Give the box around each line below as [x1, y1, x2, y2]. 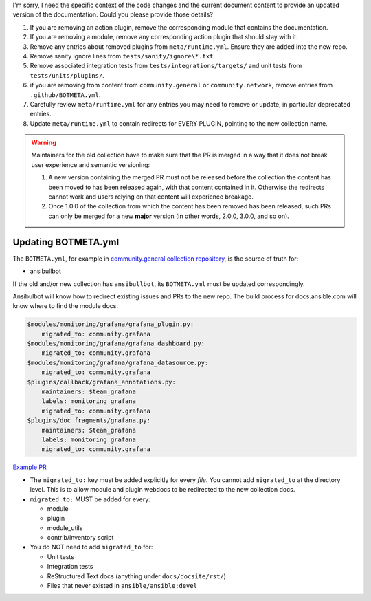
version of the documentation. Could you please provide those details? [12, 10, 213, 19]
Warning [31, 138, 56, 147]
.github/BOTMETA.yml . [30, 90, 101, 99]
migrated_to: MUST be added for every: [30, 495, 150, 503]
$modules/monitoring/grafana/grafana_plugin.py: [27, 320, 194, 328]
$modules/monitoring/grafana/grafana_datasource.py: [27, 358, 209, 367]
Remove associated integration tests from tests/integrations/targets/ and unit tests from [30, 62, 302, 70]
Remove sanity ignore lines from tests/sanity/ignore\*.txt [30, 52, 214, 60]
